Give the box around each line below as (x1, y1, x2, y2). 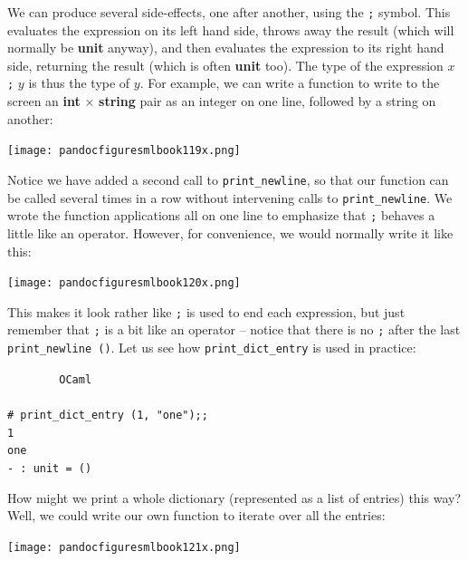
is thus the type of (28, 73, 130, 92)
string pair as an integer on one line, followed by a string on (99, 92, 436, 111)
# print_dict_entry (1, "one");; (7, 408, 208, 421)
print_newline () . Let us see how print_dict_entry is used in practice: (7, 338, 416, 357)
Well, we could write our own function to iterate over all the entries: (7, 506, 386, 525)
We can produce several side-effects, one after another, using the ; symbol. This (7, 3, 451, 21)
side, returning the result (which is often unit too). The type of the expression (7, 55, 444, 74)
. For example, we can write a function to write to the (139, 73, 440, 92)
